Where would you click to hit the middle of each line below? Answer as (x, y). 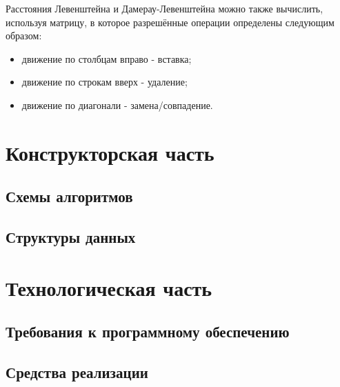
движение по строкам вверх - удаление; (104, 82)
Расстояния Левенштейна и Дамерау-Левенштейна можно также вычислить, (164, 8)
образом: (24, 36)
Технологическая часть (109, 287)
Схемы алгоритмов (69, 196)
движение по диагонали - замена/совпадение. (117, 105)
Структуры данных (71, 237)
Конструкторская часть (110, 152)
